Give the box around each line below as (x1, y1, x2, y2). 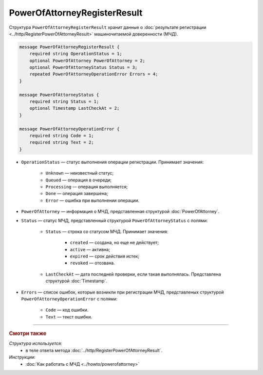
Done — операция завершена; (45, 191, 108, 197)
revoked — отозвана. (70, 260, 115, 266)
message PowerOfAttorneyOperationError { (19, 126, 120, 132)
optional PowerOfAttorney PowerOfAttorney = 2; (29, 58, 146, 63)
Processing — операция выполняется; (45, 183, 128, 190)
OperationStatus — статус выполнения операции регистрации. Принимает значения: (21, 159, 204, 165)
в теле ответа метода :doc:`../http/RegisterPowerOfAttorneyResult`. (25, 347, 163, 353)
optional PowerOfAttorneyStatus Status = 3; (29, 65, 138, 70)
